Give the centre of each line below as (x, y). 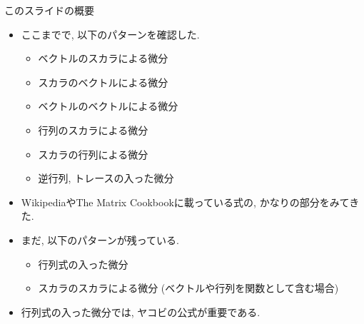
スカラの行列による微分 (93, 154)
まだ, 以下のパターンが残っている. (100, 239)
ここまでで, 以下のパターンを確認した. (110, 34)
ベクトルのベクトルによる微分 (108, 106)
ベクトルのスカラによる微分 (103, 58)
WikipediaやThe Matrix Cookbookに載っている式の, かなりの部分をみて (185, 202)
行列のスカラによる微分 (93, 130)
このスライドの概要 (49, 10)
